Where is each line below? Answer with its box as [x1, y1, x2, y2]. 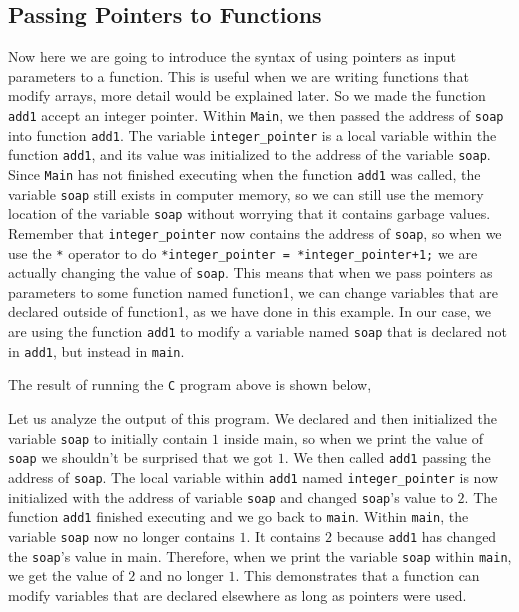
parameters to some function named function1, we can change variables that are [8, 281, 498, 302]
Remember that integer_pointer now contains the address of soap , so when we [8, 222, 502, 243]
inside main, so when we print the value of [223, 427, 483, 448]
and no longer [139, 565, 224, 586]
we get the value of [8, 565, 124, 586]
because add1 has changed [336, 525, 497, 546]
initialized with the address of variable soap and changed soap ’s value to [8, 486, 453, 507]
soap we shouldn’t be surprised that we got [8, 447, 274, 468]
